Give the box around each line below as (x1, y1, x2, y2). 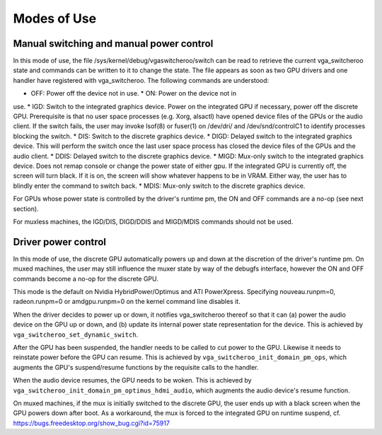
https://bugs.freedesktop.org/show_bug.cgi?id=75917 (13, 419, 170, 427)
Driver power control (13, 236, 106, 248)
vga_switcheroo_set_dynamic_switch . (13, 330, 139, 339)
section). (13, 204, 39, 213)
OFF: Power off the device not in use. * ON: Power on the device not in (30, 89, 237, 98)
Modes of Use (13, 11, 97, 26)
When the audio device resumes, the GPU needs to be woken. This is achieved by (13, 376, 252, 385)
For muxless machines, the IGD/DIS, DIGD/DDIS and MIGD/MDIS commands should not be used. (13, 217, 294, 226)
